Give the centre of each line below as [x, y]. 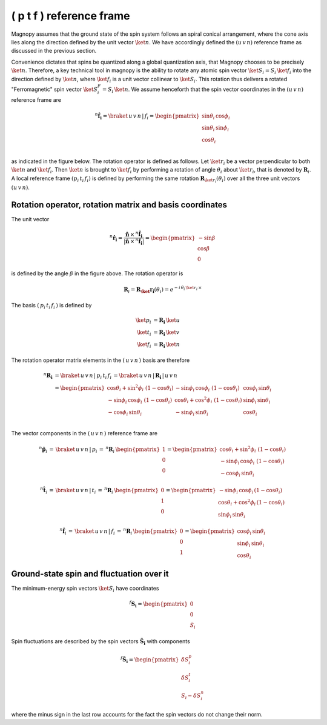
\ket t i [144, 333]
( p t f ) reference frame [71, 16]
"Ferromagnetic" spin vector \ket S [54, 89]
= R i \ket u [167, 321]
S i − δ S [191, 696]
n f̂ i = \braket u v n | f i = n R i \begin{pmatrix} [119, 532]
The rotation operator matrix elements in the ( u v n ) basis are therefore [101, 360]
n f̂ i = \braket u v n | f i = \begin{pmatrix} [147, 116]
